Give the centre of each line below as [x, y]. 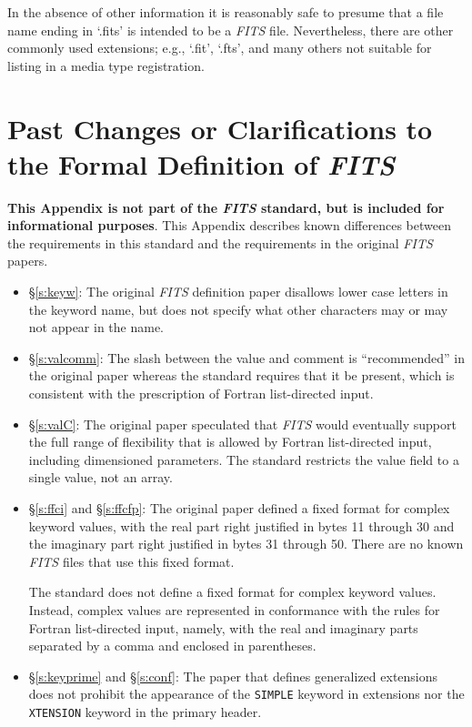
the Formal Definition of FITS [201, 164]
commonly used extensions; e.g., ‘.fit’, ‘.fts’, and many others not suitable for [220, 48]
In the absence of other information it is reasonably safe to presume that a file [226, 12]
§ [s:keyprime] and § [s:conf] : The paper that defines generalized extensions [233, 676]
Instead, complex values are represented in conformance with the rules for [234, 609]
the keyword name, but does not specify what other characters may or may [238, 309]
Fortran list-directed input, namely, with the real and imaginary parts [223, 627]
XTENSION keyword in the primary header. [145, 712]
